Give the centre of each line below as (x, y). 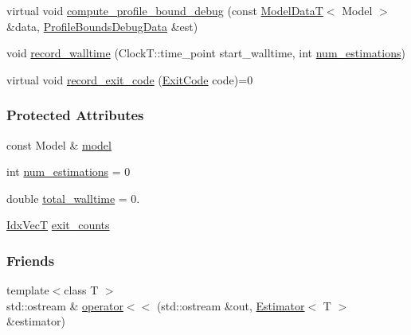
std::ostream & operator (65, 305)
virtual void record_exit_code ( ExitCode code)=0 (130, 79)
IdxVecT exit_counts (58, 225)
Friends (31, 260)
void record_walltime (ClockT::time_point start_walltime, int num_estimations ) (206, 53)
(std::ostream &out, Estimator (231, 305)
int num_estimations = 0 (68, 171)
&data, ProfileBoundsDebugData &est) (102, 26)
